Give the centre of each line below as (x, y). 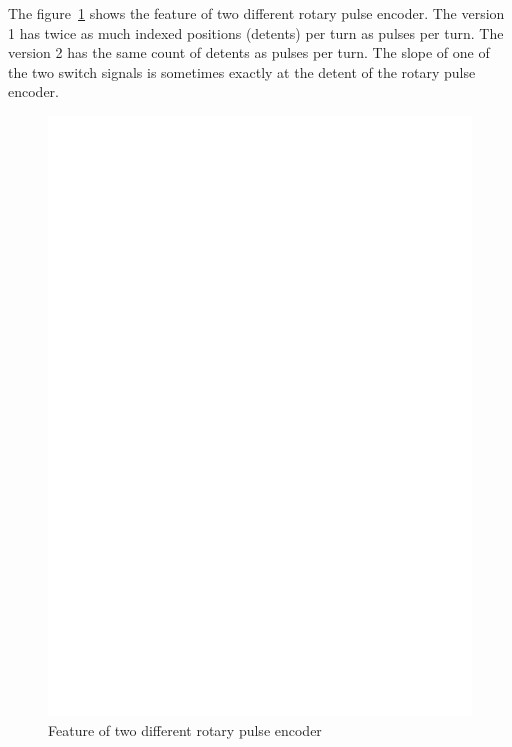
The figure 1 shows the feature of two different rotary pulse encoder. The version (256, 13)
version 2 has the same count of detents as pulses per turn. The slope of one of (249, 52)
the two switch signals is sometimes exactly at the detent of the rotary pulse (242, 71)
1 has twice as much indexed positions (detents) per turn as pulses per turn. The (256, 32)
